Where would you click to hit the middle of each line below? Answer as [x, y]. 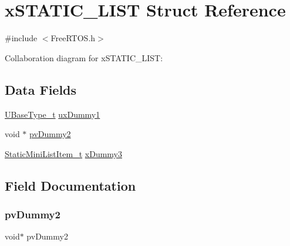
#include [21, 38]
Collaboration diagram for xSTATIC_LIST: [84, 57]
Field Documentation [70, 185]
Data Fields [41, 89]
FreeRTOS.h [73, 38]
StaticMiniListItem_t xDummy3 [63, 153]
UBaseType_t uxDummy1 [53, 114]
